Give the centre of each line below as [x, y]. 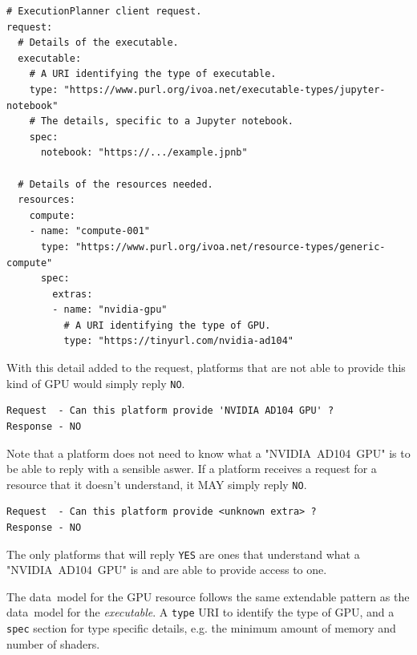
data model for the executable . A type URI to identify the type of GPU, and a [200, 612]
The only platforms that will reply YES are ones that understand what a [183, 554]
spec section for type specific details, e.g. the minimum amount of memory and [201, 628]
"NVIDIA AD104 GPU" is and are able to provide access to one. [167, 570]
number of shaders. [53, 643]
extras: [73, 294]
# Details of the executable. [98, 43]
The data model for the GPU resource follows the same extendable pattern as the [208, 596]
